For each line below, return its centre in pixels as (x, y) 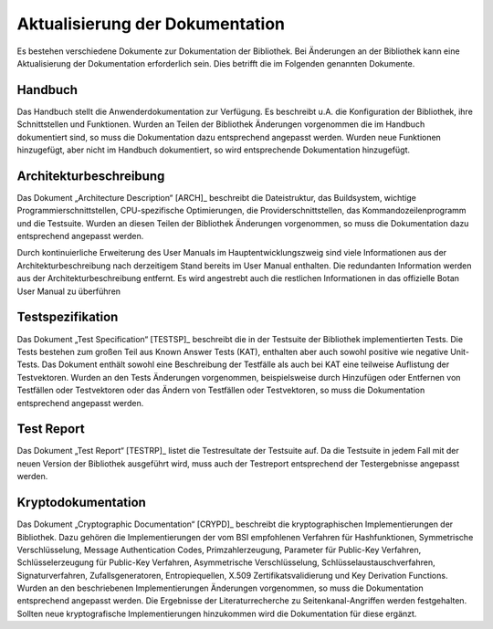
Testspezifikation (68, 317)
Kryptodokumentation (81, 503)
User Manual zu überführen (69, 291)
